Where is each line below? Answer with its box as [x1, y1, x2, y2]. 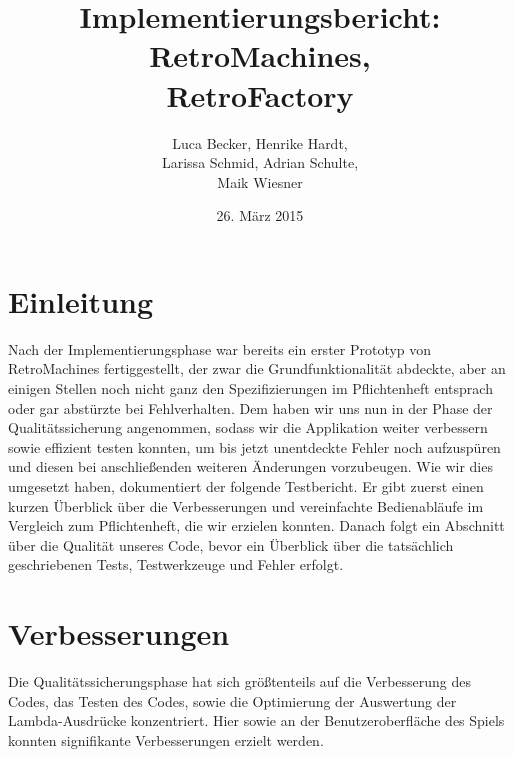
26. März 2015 [216, 205, 304, 226]
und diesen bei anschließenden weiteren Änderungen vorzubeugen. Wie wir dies [8, 456, 493, 477]
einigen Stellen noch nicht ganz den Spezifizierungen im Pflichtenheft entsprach [8, 378, 493, 398]
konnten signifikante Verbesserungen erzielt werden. [8, 729, 324, 750]
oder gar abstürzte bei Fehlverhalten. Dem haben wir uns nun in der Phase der [8, 397, 493, 418]
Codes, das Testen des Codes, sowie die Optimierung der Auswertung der [8, 690, 457, 711]
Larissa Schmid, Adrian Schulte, [161, 152, 359, 173]
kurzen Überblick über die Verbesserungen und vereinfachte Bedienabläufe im [8, 495, 484, 516]
